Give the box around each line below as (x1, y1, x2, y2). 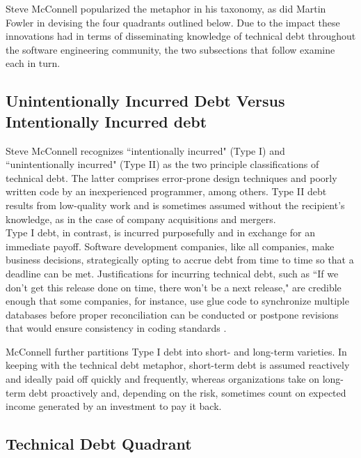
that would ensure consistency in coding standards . (6, 321, 227, 335)
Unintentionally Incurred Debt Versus (6, 90, 285, 112)
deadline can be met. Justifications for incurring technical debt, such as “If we (6, 266, 339, 280)
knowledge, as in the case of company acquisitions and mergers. (6, 211, 276, 226)
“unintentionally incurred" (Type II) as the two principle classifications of (6, 157, 319, 171)
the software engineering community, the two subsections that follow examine (6, 42, 335, 56)
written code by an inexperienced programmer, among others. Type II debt (6, 184, 327, 199)
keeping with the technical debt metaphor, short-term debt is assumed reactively (6, 358, 350, 372)
